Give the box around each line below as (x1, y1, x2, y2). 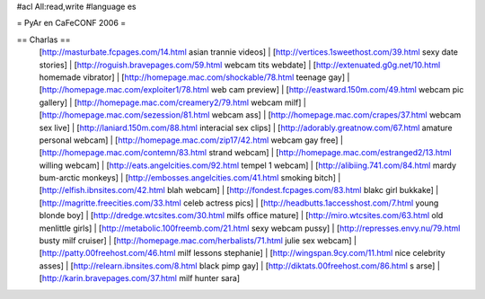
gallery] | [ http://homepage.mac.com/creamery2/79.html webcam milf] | (39, 97, 307, 108)
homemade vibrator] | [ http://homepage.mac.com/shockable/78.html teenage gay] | (39, 72, 350, 83)
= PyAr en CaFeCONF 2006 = (16, 18, 127, 29)
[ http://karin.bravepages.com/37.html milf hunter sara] (39, 273, 241, 284)
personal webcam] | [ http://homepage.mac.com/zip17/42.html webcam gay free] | (39, 135, 343, 145)
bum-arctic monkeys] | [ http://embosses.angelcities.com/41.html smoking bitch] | (39, 172, 341, 183)
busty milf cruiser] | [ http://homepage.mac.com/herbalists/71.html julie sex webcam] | (39, 235, 357, 246)
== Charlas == (16, 34, 71, 45)
